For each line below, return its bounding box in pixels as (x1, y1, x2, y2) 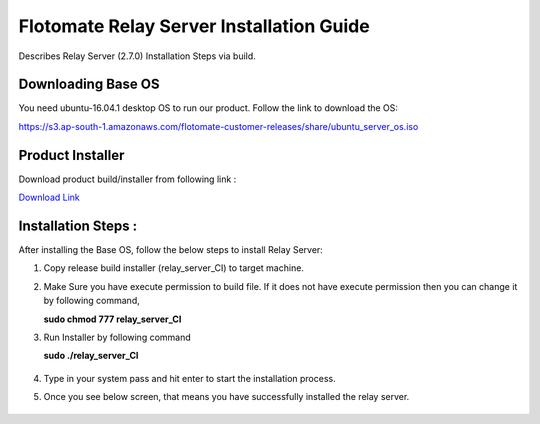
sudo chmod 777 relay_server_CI (43, 313, 182, 325)
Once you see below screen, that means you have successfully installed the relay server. (43, 391, 410, 403)
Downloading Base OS (18, 76, 160, 93)
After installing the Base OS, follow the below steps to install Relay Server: (18, 244, 324, 256)
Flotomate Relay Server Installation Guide (18, 15, 370, 37)
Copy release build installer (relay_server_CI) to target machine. (43, 262, 305, 274)
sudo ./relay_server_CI (43, 350, 139, 362)
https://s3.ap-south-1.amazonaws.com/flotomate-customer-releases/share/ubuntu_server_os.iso (18, 120, 419, 132)
